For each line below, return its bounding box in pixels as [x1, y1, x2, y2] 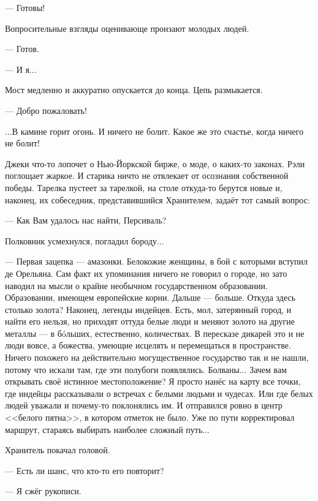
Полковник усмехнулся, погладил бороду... [5, 234, 164, 247]
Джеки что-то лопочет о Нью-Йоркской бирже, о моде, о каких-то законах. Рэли [5, 157, 305, 170]
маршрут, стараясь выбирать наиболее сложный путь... [5, 423, 210, 435]
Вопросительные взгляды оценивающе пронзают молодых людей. [5, 21, 249, 34]
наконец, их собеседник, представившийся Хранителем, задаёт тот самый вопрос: [5, 193, 310, 206]
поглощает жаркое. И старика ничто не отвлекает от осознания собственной [5, 169, 289, 182]
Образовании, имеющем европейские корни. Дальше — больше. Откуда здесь [5, 291, 296, 304]
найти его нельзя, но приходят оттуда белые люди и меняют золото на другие [5, 315, 295, 328]
